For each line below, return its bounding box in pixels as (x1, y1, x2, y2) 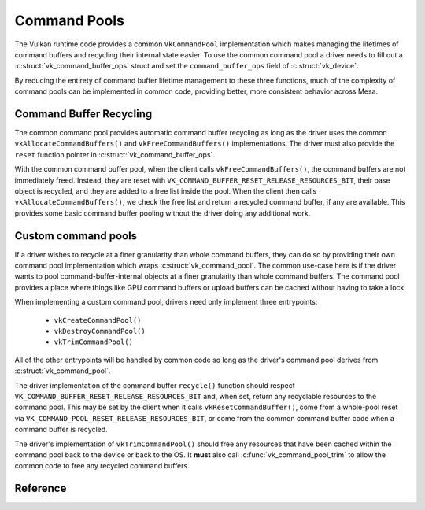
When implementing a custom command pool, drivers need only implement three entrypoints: (14, 297, 318, 307)
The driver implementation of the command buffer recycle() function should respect (14, 380, 295, 390)
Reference (14, 482, 67, 495)
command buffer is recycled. (14, 425, 108, 434)
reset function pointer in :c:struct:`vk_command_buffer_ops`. (14, 150, 216, 159)
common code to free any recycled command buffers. (14, 461, 190, 471)
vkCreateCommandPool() (54, 316, 142, 324)
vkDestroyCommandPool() (54, 327, 146, 335)
